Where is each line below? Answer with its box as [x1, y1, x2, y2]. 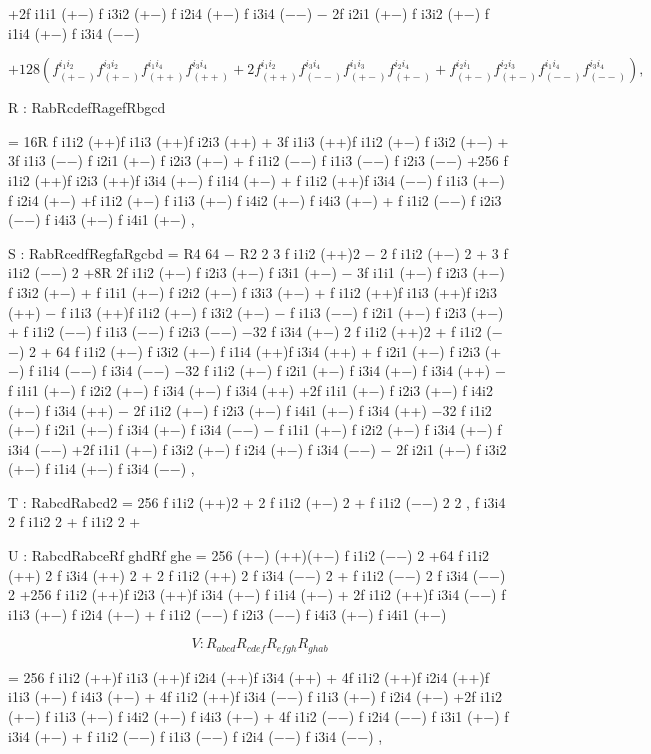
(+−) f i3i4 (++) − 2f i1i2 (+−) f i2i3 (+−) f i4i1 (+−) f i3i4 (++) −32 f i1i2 [8, 399, 492, 420]
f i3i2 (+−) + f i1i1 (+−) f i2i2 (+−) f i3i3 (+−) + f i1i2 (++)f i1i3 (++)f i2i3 [8, 281, 497, 302]
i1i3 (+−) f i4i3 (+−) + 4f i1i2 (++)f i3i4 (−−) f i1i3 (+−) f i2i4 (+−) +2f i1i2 [8, 686, 502, 707]
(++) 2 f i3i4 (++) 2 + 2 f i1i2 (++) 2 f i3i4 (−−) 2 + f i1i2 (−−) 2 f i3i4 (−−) [8, 564, 506, 585]
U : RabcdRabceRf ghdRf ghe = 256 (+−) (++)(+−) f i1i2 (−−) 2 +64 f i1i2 [8, 545, 490, 566]
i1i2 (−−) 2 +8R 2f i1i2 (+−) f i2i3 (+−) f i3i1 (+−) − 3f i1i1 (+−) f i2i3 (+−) [8, 262, 505, 283]
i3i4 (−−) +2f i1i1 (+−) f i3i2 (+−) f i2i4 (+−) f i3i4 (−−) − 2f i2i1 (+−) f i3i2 [8, 438, 507, 459]
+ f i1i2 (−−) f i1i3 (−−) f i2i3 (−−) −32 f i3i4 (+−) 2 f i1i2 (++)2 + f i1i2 [8, 321, 482, 342]
